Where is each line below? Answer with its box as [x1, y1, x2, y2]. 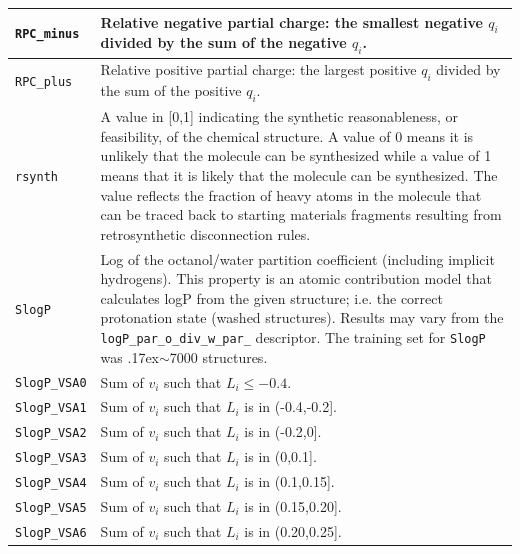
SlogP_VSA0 [15, 376, 87, 391]
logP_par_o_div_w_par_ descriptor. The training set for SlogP [100, 326, 486, 347]
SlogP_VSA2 [15, 426, 87, 441]
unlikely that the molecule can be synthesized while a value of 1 [100, 145, 492, 166]
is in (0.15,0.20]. [244, 496, 342, 517]
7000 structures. [169, 346, 268, 367]
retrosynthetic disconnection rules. [100, 223, 311, 244]
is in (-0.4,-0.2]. [244, 396, 338, 417]
